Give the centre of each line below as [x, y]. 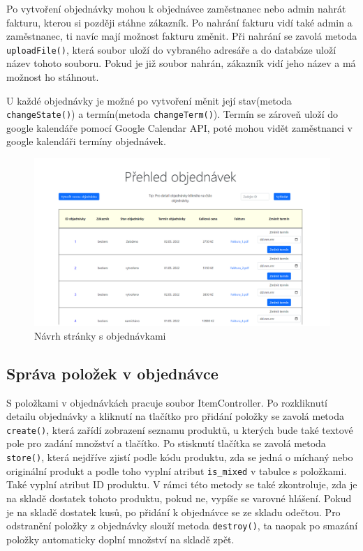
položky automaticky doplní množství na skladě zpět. [120, 539]
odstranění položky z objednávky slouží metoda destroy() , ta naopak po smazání [182, 526]
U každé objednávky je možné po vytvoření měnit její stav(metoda [149, 100]
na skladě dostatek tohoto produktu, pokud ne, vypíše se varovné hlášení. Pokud [179, 498]
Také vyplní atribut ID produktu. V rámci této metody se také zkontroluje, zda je [182, 484]
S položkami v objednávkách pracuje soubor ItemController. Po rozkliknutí [167, 402]
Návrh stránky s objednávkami [100, 335]
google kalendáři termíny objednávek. [86, 141]
